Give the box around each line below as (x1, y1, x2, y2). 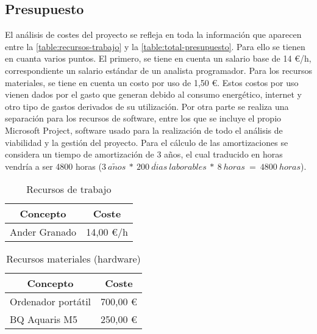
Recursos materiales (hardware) (6, 252, 141, 266)
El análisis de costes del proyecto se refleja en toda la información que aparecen (5, 28, 302, 41)
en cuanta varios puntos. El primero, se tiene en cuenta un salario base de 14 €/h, (5, 52, 312, 65)
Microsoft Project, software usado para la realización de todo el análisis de (5, 123, 283, 136)
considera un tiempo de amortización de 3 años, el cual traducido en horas (5, 148, 283, 161)
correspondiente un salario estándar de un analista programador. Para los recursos (5, 64, 312, 76)
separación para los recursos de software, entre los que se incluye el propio (5, 112, 282, 125)
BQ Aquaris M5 (10, 312, 78, 327)
